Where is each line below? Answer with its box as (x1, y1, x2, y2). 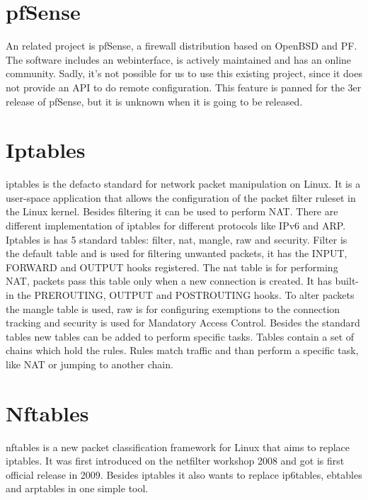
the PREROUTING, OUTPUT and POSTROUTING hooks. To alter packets (17, 287, 355, 302)
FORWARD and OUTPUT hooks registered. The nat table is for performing (6, 259, 338, 274)
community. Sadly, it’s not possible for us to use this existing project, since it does (6, 66, 362, 81)
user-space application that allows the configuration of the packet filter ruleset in (6, 190, 356, 205)
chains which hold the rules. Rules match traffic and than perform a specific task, (6, 343, 359, 358)
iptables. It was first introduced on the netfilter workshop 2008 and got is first (6, 453, 345, 468)
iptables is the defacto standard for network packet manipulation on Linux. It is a (6, 176, 361, 191)
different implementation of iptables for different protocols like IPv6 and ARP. (6, 218, 346, 232)
